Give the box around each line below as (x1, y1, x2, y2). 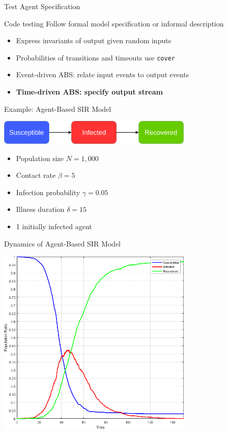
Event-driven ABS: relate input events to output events (16, 69, 189, 80)
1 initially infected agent (16, 221, 92, 231)
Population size (16, 152, 64, 163)
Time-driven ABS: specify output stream (16, 86, 163, 97)
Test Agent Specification (4, 1, 80, 11)
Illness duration (16, 204, 65, 214)
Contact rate (16, 170, 56, 180)
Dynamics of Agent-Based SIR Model (4, 238, 121, 249)
